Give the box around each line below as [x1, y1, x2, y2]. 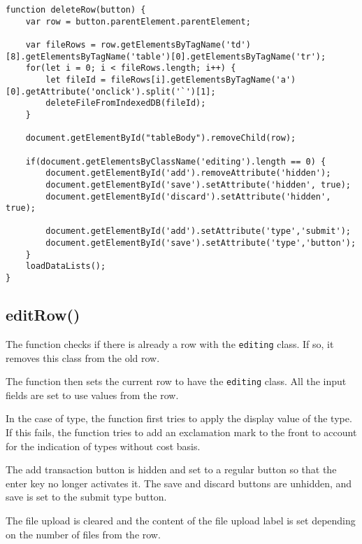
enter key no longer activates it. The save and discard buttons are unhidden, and [6, 475, 352, 490]
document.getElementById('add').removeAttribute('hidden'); [45, 168, 331, 179]
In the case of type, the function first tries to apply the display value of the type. [6, 411, 352, 426]
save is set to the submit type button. [6, 489, 167, 504]
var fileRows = [25, 39, 96, 50]
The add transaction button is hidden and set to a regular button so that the [6, 462, 337, 477]
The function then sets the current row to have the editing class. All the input [6, 374, 347, 389]
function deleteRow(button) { [6, 5, 146, 15]
